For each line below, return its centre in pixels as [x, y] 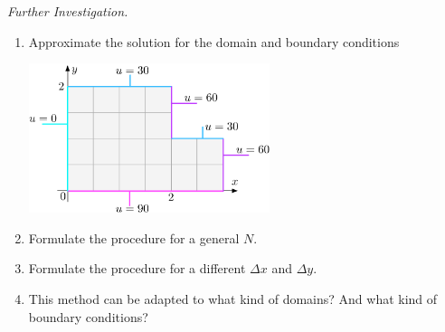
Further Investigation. [68, 11]
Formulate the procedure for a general [134, 237]
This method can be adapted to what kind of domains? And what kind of [233, 299]
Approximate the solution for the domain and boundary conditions [214, 41]
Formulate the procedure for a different [137, 268]
